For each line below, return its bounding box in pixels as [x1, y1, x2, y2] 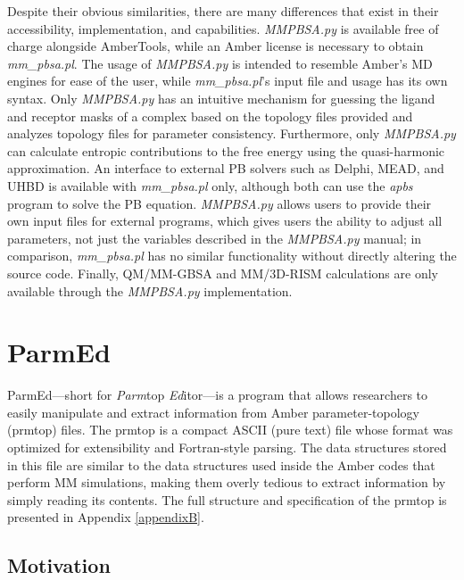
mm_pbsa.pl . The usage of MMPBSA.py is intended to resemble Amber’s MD [7, 54, 433, 72]
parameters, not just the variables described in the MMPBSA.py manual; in [7, 228, 422, 247]
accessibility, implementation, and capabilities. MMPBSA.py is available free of [7, 19, 439, 37]
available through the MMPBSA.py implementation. [7, 281, 293, 300]
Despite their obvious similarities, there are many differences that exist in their [7, 2, 439, 20]
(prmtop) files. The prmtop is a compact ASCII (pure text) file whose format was [7, 420, 453, 439]
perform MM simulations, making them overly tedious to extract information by [7, 473, 446, 492]
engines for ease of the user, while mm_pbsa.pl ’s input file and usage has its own [7, 71, 448, 90]
